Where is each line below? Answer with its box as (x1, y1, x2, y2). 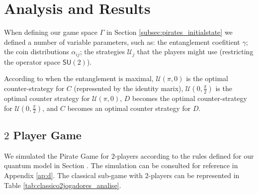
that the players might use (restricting (137, 46, 254, 57)
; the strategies (80, 46, 125, 57)
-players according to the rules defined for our (114, 150, 254, 161)
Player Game (13, 127, 82, 142)
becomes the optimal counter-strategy (132, 93, 247, 103)
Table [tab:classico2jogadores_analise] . (4, 180, 121, 190)
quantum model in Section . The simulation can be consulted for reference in (4, 160, 238, 171)
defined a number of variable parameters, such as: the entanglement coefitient (4, 36, 240, 47)
